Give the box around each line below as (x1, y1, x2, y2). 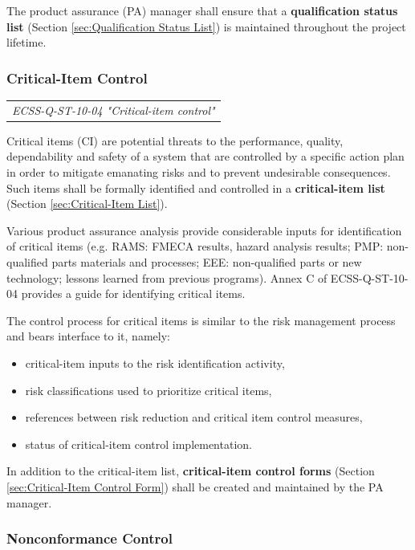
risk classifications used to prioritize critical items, (25, 381, 272, 398)
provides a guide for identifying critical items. (21, 285, 246, 302)
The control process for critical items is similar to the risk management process (6, 312, 396, 328)
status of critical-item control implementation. (25, 435, 252, 452)
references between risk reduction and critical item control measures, (25, 409, 363, 426)
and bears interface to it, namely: (6, 328, 170, 344)
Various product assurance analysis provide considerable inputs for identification (6, 222, 402, 238)
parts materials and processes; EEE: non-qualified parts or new (51, 254, 362, 270)
